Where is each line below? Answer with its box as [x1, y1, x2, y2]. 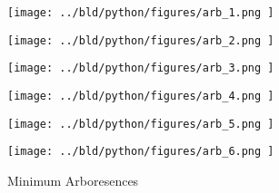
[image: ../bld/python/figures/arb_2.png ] [7, 34, 274, 47]
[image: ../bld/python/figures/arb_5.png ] [7, 117, 274, 130]
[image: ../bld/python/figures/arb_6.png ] [7, 145, 274, 159]
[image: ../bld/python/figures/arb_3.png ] [7, 62, 274, 75]
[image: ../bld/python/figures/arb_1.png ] [7, 6, 274, 19]
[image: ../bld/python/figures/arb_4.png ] [7, 89, 274, 102]
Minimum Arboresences [7, 170, 139, 189]
